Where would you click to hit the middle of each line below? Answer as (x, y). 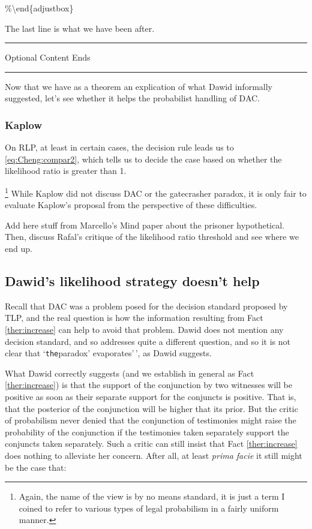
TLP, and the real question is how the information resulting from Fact (134, 318)
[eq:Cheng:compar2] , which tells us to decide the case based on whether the (143, 159)
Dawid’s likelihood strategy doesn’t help (132, 280)
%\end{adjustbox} (39, 8)
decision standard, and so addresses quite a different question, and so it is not (148, 341)
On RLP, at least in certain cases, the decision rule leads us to (119, 147)
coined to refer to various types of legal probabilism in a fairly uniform (149, 508)
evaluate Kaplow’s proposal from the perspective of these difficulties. (131, 205)
